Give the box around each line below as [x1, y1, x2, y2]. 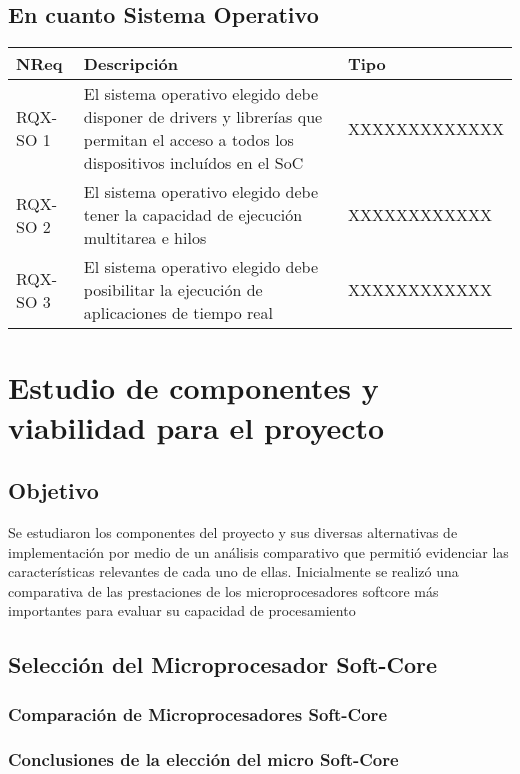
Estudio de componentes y [8, 367, 379, 408]
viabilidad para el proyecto [8, 406, 385, 447]
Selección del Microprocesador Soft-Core [8, 649, 438, 680]
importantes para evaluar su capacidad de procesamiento [8, 600, 356, 621]
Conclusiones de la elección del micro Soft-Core [8, 747, 399, 772]
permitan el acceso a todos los [83, 128, 294, 152]
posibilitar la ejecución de [83, 278, 263, 302]
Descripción [83, 52, 178, 76]
